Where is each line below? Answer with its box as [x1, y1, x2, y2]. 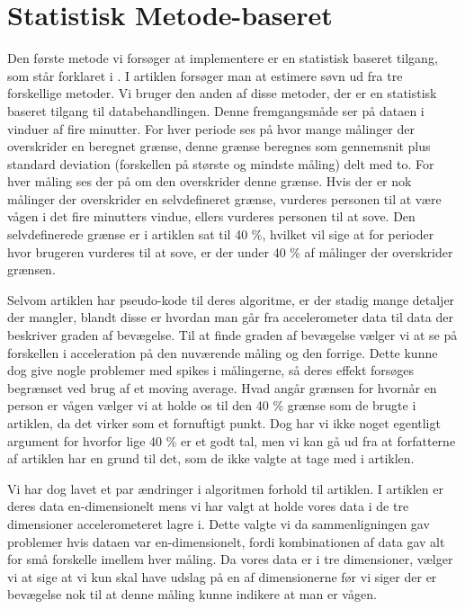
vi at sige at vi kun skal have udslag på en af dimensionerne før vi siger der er [7, 567, 437, 586]
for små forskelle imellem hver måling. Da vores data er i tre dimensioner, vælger [7, 550, 453, 569]
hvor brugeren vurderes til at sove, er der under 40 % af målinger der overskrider [7, 242, 453, 261]
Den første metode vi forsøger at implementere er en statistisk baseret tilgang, [7, 49, 438, 67]
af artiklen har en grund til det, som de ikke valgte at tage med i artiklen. [7, 449, 415, 468]
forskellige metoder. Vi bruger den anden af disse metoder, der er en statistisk [7, 84, 437, 103]
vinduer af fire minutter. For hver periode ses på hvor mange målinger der [7, 119, 415, 138]
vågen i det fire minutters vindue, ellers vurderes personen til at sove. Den [7, 207, 416, 226]
